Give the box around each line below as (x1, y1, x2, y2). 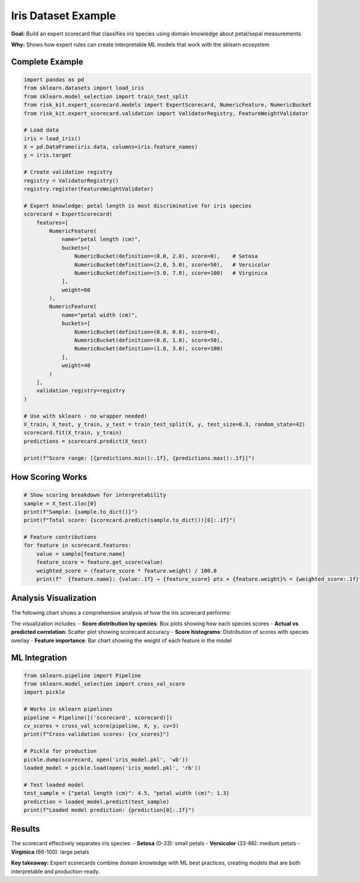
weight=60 (61, 286, 91, 293)
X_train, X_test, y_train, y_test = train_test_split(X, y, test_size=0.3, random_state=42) (23, 421, 305, 428)
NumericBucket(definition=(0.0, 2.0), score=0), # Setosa (74, 253, 258, 260)
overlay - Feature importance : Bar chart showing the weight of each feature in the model (11, 637, 232, 644)
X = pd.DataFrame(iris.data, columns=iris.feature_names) (23, 144, 198, 150)
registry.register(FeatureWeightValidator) (23, 186, 154, 192)
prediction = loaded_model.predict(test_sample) (23, 798, 170, 805)
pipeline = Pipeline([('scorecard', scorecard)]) (23, 714, 173, 721)
